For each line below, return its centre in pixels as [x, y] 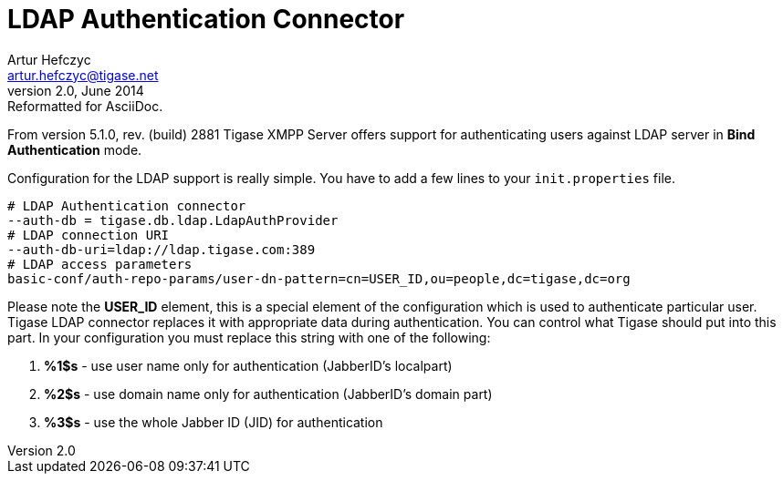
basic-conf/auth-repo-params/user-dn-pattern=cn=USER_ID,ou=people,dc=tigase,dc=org [319, 278]
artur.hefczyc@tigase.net [83, 75]
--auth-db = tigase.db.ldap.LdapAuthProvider [173, 220]
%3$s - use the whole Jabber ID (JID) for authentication [214, 422]
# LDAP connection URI [89, 235]
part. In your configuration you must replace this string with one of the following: [249, 337]
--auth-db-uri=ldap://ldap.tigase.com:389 [162, 249]
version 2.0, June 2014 [76, 90]
